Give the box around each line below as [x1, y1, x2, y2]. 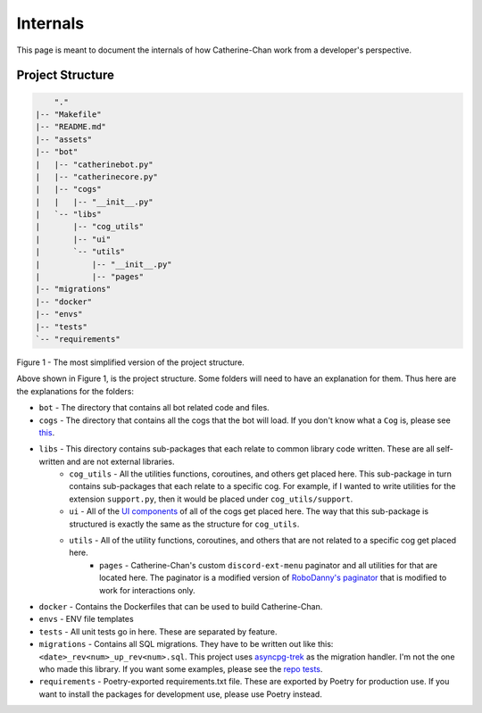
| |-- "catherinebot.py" [35, 159, 154, 170]
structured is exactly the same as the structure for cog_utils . [69, 518, 300, 529]
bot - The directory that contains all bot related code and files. [38, 402, 270, 413]
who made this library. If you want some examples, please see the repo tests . [38, 663, 323, 674]
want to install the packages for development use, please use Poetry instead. [38, 688, 323, 700]
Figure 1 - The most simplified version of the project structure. [16, 357, 245, 368]
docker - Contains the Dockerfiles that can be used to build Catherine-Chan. [38, 601, 323, 611]
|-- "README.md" [35, 121, 107, 132]
